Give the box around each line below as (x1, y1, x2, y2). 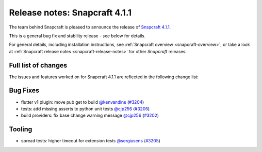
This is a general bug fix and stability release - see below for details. (9, 33, 146, 39)
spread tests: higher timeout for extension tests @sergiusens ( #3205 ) (21, 138, 161, 144)
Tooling (9, 125, 33, 134)
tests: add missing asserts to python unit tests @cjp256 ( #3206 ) (21, 106, 150, 111)
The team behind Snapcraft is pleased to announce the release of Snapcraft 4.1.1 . (9, 24, 171, 30)
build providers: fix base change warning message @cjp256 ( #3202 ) (21, 112, 159, 118)
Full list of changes (9, 61, 67, 69)
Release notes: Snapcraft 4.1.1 (9, 7, 132, 18)
